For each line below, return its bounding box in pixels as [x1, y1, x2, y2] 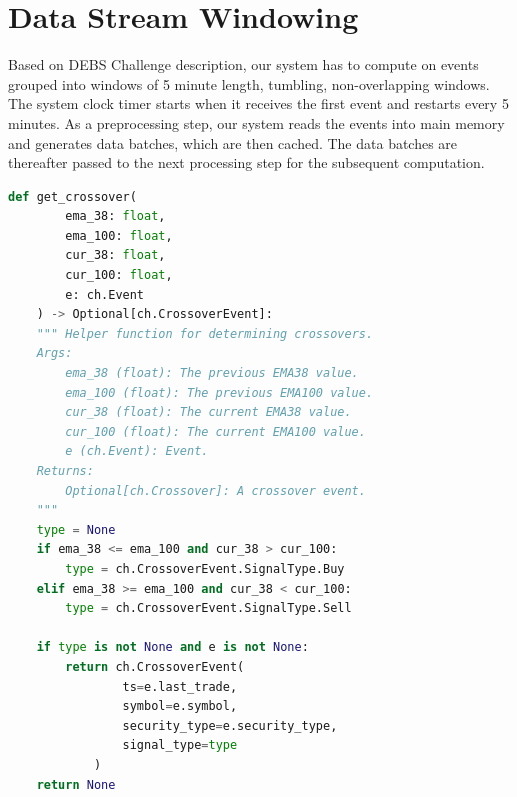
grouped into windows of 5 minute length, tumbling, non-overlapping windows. [8, 73, 490, 94]
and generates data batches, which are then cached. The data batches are [8, 132, 458, 153]
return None [36, 777, 116, 792]
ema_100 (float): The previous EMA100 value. [65, 385, 374, 400]
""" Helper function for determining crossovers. [36, 326, 374, 341]
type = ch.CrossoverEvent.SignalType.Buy [65, 561, 345, 576]
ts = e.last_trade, [122, 679, 238, 694]
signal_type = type [122, 738, 238, 753]
